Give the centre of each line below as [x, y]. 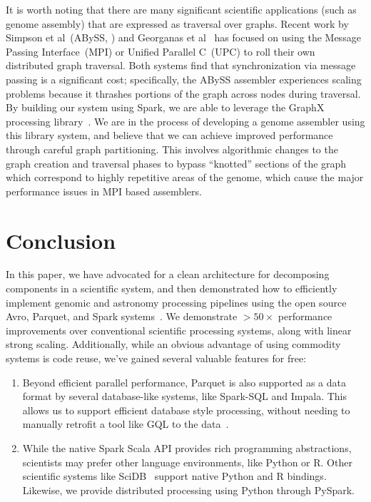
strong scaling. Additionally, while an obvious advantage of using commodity [173, 344]
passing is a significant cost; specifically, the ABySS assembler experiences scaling [184, 79]
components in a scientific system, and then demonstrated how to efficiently [172, 288]
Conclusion [61, 240]
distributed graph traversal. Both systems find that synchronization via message [181, 65]
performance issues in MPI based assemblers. [104, 191]
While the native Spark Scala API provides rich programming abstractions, [187, 447]
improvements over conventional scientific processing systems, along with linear [179, 330]
